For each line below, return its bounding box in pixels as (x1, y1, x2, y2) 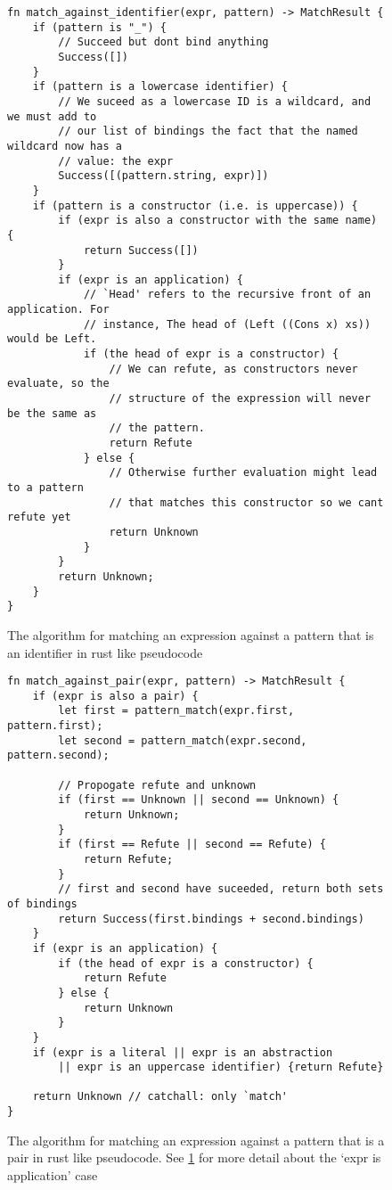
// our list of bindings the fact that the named (58, 125, 358, 138)
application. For (7, 303, 110, 316)
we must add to (7, 110, 97, 123)
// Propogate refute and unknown (58, 778, 257, 792)
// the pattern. (109, 422, 205, 435)
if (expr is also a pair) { (32, 689, 199, 702)
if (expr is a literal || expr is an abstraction (32, 1046, 333, 1059)
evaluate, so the (7, 377, 110, 390)
